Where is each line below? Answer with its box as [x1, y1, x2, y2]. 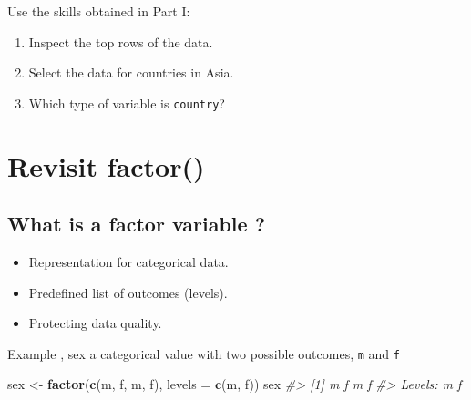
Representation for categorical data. [28, 252, 229, 272]
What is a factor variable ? [7, 210, 266, 238]
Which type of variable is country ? [28, 93, 225, 112]
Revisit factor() [7, 147, 205, 184]
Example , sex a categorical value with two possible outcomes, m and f [7, 344, 400, 363]
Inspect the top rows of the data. [28, 32, 213, 51]
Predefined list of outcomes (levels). [28, 282, 228, 302]
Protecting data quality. [28, 313, 162, 333]
